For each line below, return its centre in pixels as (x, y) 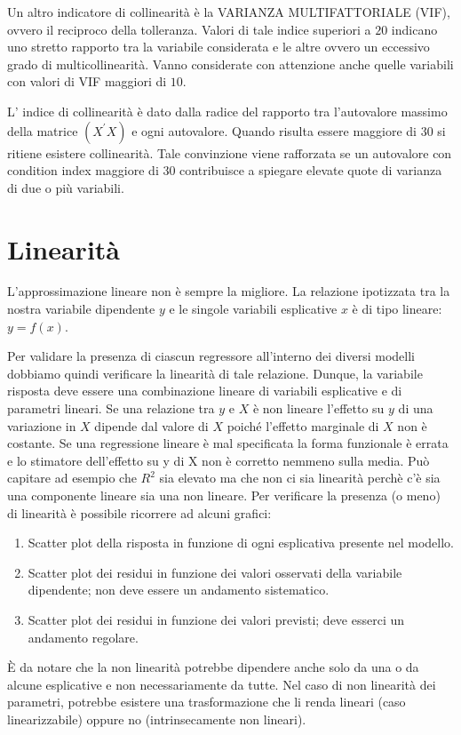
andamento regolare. (83, 637)
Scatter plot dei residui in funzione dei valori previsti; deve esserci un (216, 619)
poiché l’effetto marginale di (303, 425)
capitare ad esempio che (72, 478)
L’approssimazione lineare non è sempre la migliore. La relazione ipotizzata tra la (229, 291)
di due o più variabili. (66, 187)
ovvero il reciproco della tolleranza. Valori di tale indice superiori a (189, 29)
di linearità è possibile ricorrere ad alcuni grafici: (139, 512)
